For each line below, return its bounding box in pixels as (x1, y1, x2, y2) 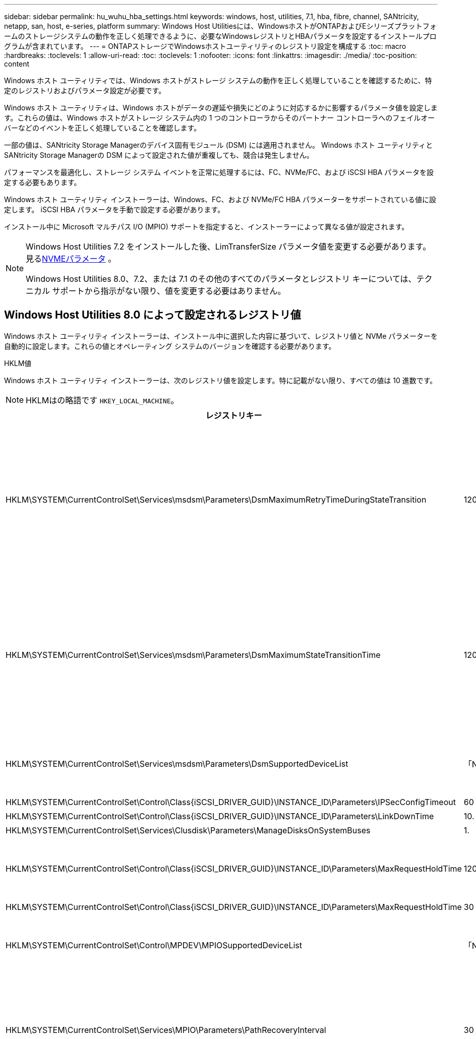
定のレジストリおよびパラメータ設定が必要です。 (4, 86, 166, 95)
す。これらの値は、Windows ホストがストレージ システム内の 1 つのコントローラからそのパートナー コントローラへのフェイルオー (4, 113, 435, 122)
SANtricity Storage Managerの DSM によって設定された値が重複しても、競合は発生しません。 (4, 151, 314, 159)
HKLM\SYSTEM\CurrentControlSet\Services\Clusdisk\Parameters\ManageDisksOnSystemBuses (6, 825, 371, 835)
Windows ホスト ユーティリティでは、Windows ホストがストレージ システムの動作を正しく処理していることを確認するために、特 (4, 76, 432, 85)
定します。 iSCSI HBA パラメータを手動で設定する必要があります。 (4, 205, 225, 214)
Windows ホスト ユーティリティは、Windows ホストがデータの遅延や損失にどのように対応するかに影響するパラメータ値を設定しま (4, 103, 438, 112)
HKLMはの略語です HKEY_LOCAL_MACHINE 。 (26, 395, 179, 405)
